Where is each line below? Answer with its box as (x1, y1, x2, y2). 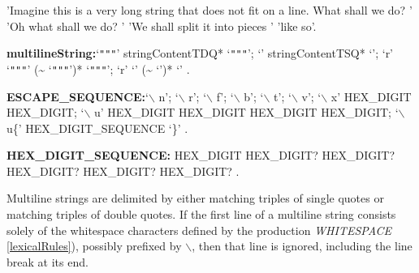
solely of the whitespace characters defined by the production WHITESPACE (6, 221, 391, 238)
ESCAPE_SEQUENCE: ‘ (6, 87, 149, 105)
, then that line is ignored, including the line (192, 237, 413, 254)
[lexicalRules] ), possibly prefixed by (6, 237, 182, 254)
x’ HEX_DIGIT (330, 87, 412, 105)
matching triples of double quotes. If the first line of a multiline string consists (6, 206, 396, 223)
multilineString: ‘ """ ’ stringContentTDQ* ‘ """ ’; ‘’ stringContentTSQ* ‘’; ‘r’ (6, 45, 394, 62)
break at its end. (6, 253, 89, 270)
